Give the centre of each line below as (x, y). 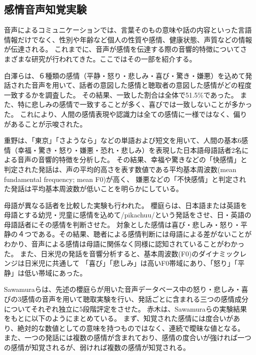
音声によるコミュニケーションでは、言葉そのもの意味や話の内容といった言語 (128, 30)
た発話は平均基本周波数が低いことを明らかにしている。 (94, 189)
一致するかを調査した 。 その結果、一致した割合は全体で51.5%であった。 (121, 94)
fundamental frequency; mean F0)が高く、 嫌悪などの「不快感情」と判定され (125, 179)
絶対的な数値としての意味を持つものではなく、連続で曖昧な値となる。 (131, 328)
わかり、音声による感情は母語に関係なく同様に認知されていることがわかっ (124, 244)
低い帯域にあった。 (55, 272)
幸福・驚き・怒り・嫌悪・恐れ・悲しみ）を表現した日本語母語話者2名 (129, 150)
